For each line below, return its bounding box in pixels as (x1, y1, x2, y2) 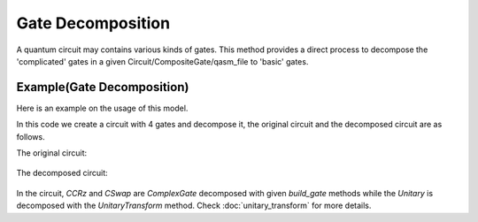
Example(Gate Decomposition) (16, 80, 189, 95)
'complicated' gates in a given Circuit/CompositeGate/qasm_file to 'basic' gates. (16, 56, 309, 66)
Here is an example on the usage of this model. (16, 103, 189, 113)
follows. (16, 131, 45, 142)
